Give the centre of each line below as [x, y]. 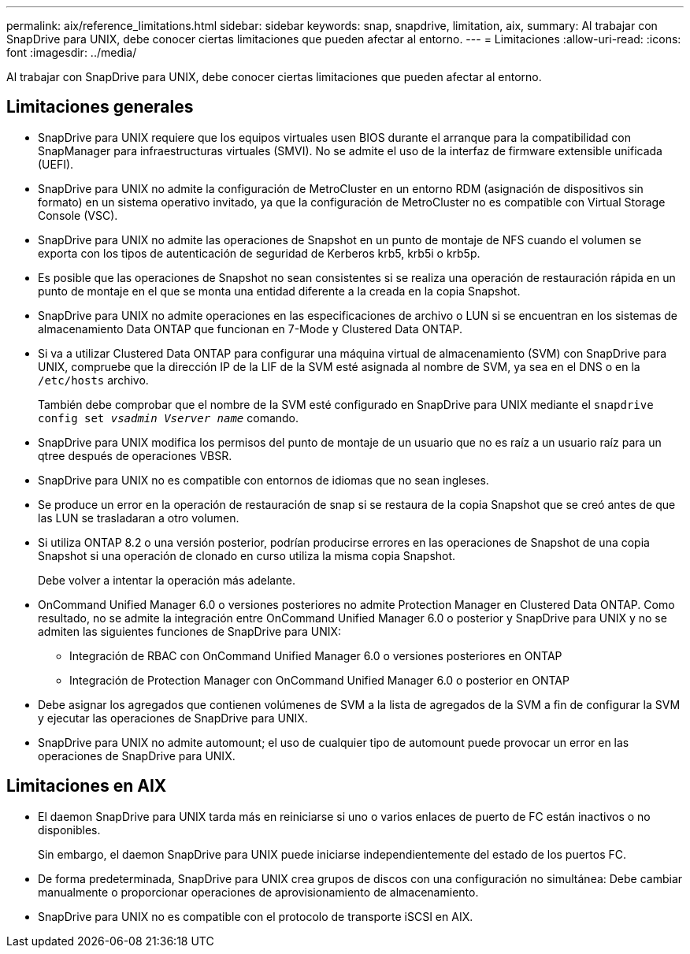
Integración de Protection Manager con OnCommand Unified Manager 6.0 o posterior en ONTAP [319, 680]
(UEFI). [56, 164]
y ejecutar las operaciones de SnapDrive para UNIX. [173, 718]
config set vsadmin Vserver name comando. [169, 418]
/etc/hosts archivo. [93, 380]
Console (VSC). [78, 215]
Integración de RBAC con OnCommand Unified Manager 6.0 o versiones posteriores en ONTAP [316, 655]
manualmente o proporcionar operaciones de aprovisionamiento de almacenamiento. [258, 892]
